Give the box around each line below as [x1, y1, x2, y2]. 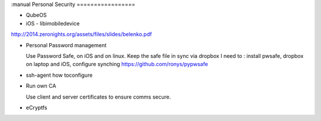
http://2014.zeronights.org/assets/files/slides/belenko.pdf [11, 31, 152, 38]
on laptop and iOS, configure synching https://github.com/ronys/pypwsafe [26, 61, 208, 68]
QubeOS [26, 12, 47, 19]
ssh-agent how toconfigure [26, 71, 93, 79]
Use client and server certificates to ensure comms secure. [26, 93, 171, 100]
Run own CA [26, 83, 56, 90]
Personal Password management [26, 41, 107, 48]
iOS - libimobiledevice [26, 19, 80, 27]
